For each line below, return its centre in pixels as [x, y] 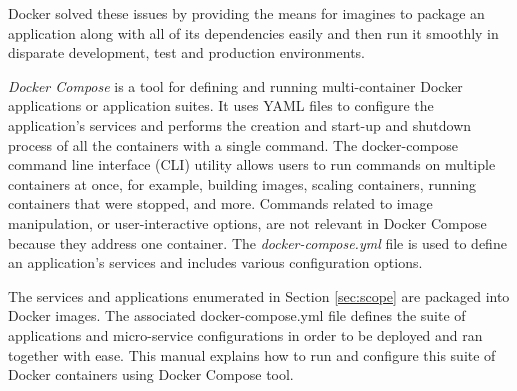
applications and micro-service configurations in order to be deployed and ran [245, 334]
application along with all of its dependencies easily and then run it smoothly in [253, 32]
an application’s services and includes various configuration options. [215, 262]
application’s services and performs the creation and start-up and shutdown [240, 124]
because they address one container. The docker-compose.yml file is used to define [257, 242]
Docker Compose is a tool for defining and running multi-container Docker [235, 85]
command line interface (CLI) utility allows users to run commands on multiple [252, 164]
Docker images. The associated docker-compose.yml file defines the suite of [237, 315]
